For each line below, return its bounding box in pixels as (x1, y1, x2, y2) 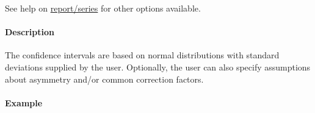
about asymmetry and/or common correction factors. (5, 72, 204, 85)
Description (5, 26, 55, 38)
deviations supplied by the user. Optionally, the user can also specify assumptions (5, 60, 311, 73)
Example (5, 96, 43, 109)
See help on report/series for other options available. (5, 2, 201, 14)
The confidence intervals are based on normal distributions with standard (5, 49, 280, 61)
